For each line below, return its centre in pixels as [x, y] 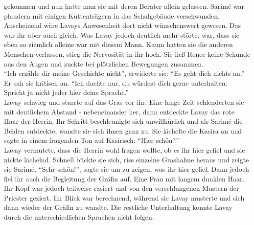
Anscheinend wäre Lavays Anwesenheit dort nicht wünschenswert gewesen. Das [122, 25]
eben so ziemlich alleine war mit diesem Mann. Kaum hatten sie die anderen [118, 44]
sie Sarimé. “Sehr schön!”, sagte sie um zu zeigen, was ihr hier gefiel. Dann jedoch [127, 169]
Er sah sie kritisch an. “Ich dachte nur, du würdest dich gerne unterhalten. [116, 82]
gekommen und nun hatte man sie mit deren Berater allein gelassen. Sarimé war [124, 6]
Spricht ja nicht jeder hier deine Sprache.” [66, 92]
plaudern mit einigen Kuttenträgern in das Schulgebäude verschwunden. [112, 15]
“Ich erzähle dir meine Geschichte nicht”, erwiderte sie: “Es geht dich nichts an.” [124, 73]
